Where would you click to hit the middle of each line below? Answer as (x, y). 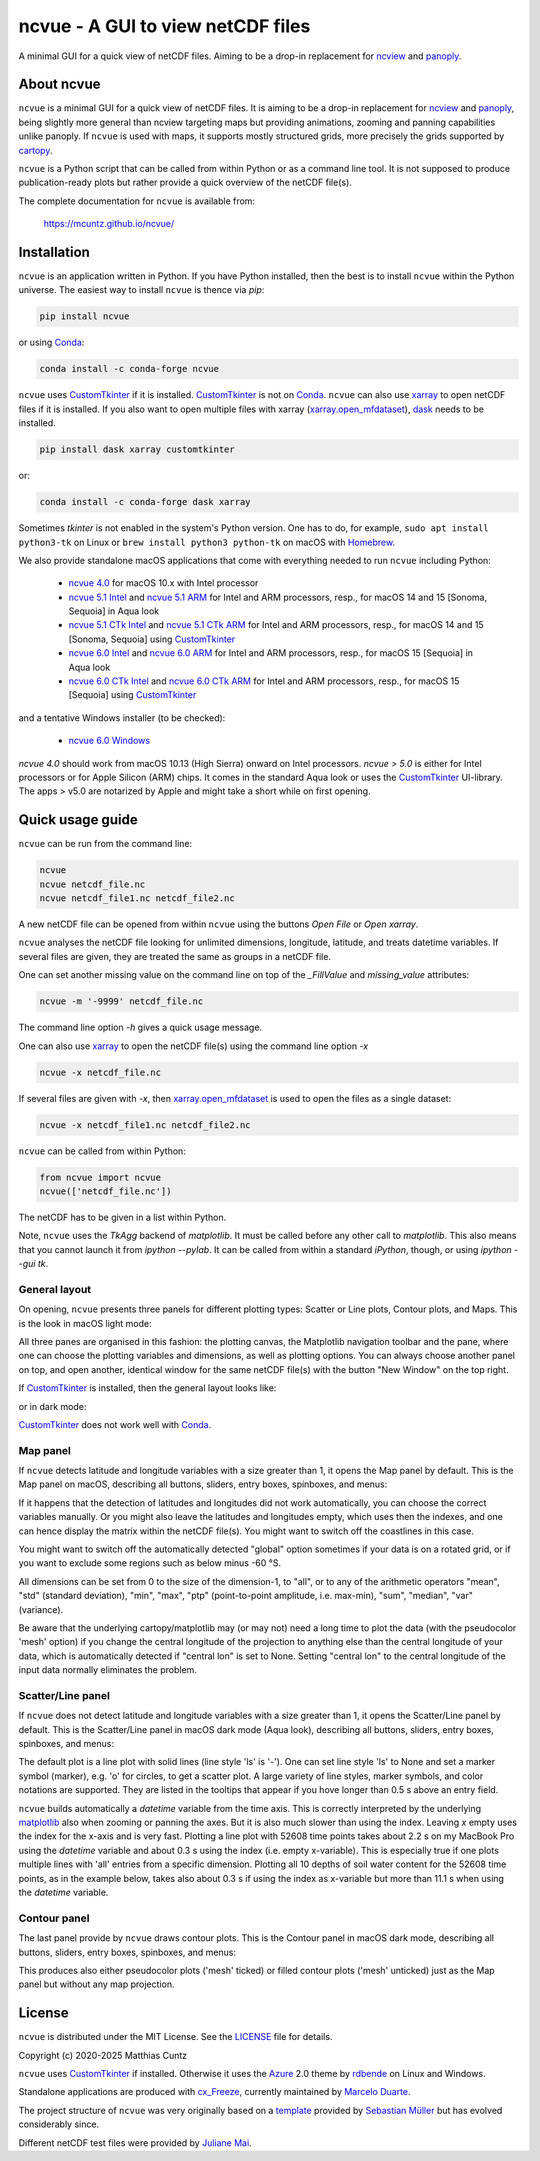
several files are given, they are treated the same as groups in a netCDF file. (175, 956)
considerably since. (59, 2124)
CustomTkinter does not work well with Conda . (115, 1424)
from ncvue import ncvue (100, 1177)
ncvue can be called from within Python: (102, 1151)
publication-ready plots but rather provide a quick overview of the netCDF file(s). (185, 182)
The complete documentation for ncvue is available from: (136, 201)
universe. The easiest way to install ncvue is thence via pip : (141, 290)
